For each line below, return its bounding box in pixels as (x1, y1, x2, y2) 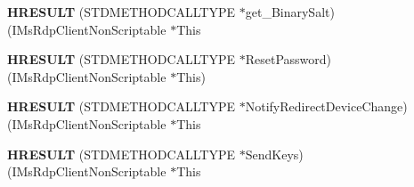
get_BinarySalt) (245, 3, 335, 20)
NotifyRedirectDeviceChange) (245, 97, 408, 116)
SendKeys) (245, 144, 304, 163)
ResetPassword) (245, 50, 332, 69)
